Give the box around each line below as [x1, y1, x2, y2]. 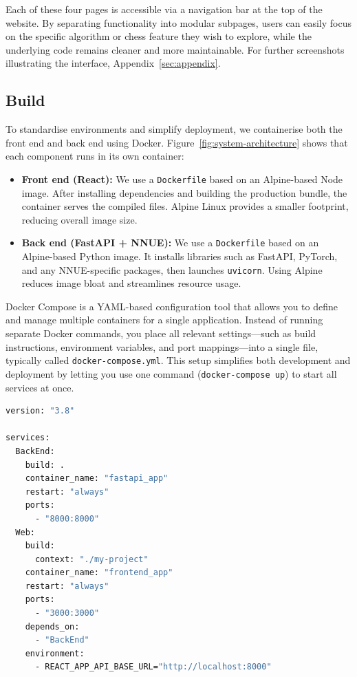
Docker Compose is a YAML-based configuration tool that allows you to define [6, 299, 338, 313]
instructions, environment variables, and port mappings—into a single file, [6, 339, 318, 354]
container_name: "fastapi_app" [25, 473, 169, 484]
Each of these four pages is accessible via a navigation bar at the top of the [6, 2, 323, 16]
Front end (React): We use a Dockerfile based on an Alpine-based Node [21, 171, 343, 186]
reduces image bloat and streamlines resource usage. [21, 276, 241, 290]
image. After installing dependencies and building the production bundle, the [21, 185, 347, 200]
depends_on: [25, 621, 80, 632]
